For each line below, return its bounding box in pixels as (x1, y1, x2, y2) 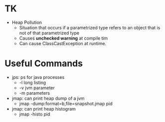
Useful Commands (4, 58, 83, 69)
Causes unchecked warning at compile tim (19, 35, 108, 41)
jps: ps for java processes (11, 74, 65, 80)
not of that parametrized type (19, 30, 80, 36)
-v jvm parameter (19, 85, 55, 91)
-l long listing (19, 79, 46, 85)
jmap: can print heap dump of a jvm (11, 95, 85, 101)
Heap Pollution (11, 19, 42, 25)
